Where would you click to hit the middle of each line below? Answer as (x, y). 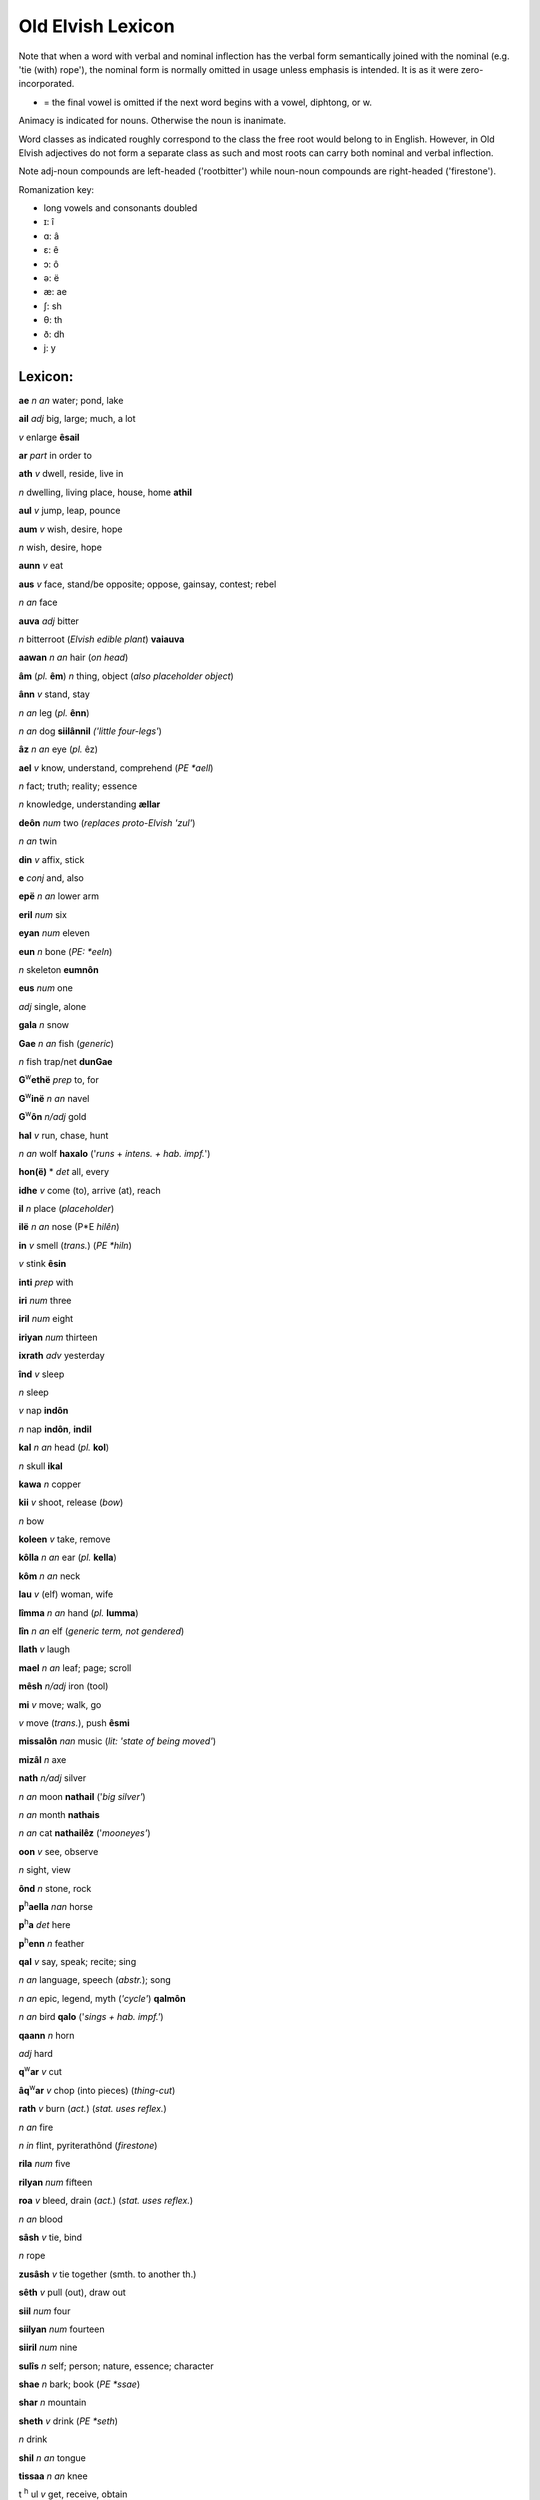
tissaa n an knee (53, 2476)
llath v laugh (44, 1649)
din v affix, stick (51, 859)
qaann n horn (46, 2035)
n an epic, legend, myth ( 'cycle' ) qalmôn (102, 1998)
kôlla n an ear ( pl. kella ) (67, 1557)
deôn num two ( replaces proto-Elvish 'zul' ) (107, 822)
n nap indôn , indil (55, 1429)
